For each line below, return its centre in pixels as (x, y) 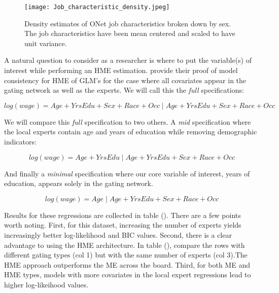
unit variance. (46, 43)
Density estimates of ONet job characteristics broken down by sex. (128, 23)
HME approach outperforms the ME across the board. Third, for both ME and (127, 264)
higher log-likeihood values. (46, 284)
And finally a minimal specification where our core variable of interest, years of (127, 173)
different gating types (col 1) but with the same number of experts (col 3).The (126, 255)
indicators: (20, 141)
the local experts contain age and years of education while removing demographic (131, 132)
